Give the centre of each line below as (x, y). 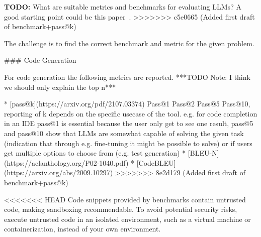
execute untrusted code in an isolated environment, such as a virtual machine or (127, 219)
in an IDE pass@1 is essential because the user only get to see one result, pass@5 (129, 123)
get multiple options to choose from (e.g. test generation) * (95, 153)
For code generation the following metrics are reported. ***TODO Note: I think (127, 77)
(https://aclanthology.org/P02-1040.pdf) (66, 162)
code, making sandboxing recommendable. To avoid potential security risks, (121, 209)
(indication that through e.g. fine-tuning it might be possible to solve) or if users (128, 143)
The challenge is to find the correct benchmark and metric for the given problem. (129, 43)
